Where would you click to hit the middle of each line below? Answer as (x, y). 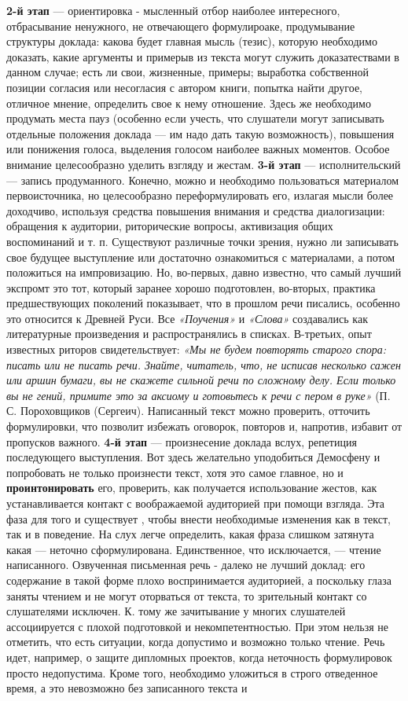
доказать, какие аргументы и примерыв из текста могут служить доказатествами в (203, 56)
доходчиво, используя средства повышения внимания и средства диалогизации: (196, 210)
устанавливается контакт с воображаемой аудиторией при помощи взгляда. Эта (196, 503)
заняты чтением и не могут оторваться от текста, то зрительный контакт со (187, 595)
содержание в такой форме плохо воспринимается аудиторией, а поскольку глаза (199, 580)
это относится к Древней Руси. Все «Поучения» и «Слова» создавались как (187, 318)
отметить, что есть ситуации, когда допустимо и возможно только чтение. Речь (196, 642)
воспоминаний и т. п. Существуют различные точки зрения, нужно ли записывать (202, 241)
